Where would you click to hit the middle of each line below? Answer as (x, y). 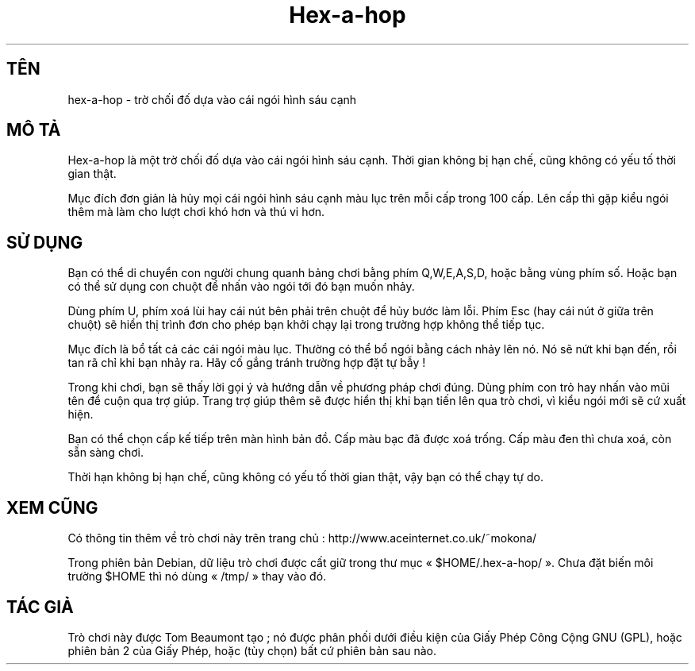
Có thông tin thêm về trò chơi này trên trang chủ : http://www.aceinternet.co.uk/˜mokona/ (302, 538)
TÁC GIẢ (40, 607)
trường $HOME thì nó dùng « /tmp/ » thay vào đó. (197, 577)
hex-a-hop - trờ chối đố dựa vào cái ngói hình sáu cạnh (212, 99)
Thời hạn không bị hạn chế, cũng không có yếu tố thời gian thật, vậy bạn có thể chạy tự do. (305, 477)
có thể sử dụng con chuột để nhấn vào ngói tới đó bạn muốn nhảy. (241, 287)
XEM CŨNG (52, 507)
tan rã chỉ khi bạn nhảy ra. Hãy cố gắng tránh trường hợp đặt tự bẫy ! (247, 363)
